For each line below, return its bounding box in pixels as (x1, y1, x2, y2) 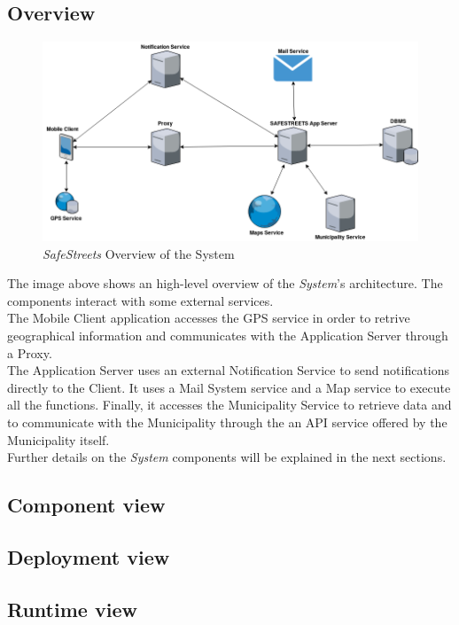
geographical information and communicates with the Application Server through (7, 325, 448, 344)
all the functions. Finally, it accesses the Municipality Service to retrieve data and (7, 395, 452, 414)
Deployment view (7, 543, 170, 570)
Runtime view (7, 595, 137, 622)
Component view (7, 491, 166, 519)
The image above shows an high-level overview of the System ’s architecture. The (7, 274, 443, 293)
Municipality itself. (7, 430, 110, 449)
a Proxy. (7, 343, 52, 362)
